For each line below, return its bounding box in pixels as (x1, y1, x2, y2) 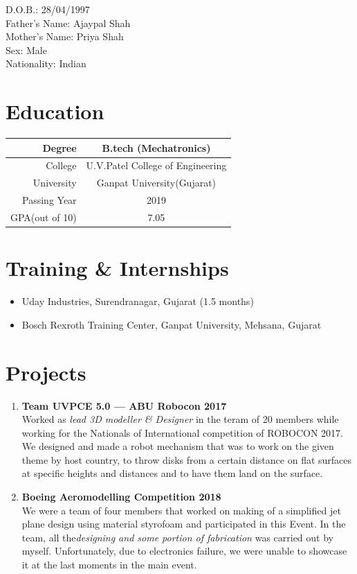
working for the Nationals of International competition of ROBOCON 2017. (21, 425, 343, 440)
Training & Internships (6, 254, 229, 282)
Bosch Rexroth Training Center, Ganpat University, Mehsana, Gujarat (21, 317, 322, 331)
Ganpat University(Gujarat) (96, 175, 217, 190)
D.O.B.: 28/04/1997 (6, 2, 90, 16)
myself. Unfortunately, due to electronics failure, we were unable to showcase (21, 543, 347, 558)
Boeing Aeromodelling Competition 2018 (21, 489, 221, 504)
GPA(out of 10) (10, 209, 77, 224)
